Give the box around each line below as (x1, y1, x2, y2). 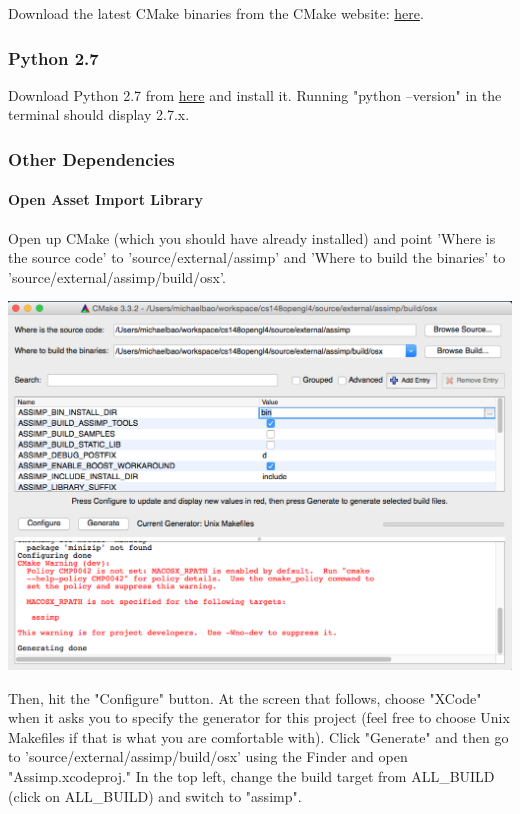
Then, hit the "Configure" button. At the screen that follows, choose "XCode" (8, 687, 482, 708)
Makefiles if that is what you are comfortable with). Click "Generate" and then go (8, 726, 509, 747)
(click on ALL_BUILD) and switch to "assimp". (8, 785, 302, 806)
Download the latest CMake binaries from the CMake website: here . (8, 3, 424, 23)
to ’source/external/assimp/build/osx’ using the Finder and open (8, 746, 408, 767)
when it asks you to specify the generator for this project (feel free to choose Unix (8, 707, 510, 728)
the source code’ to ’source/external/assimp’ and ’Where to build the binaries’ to (8, 247, 506, 268)
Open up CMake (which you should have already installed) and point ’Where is (8, 227, 496, 248)
